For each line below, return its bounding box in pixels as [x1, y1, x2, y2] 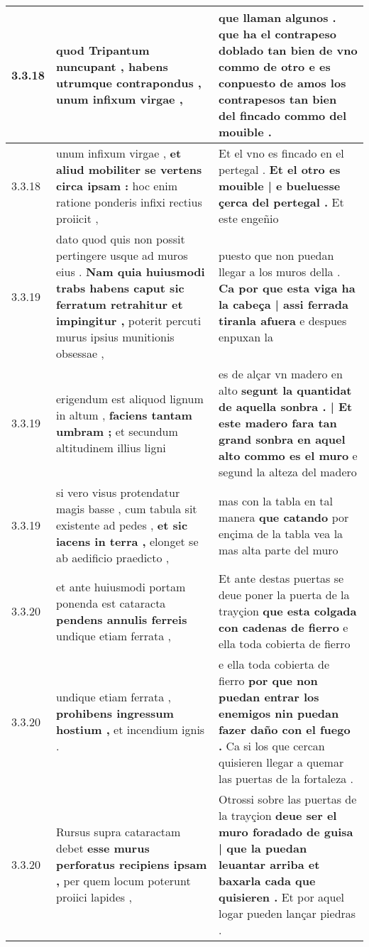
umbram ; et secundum [56, 422, 178, 439]
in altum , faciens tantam [56, 406, 192, 423]
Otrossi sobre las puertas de [219, 791, 357, 807]
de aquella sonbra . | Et [219, 398, 353, 415]
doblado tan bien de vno [219, 42, 358, 58]
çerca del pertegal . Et [219, 194, 344, 210]
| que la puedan [219, 840, 307, 856]
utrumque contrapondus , [56, 75, 202, 91]
